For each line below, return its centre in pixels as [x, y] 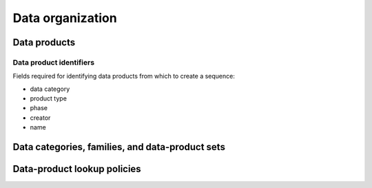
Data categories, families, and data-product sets [119, 147]
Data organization [65, 18]
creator [40, 118]
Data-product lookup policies [77, 169]
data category [50, 89]
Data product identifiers [54, 62]
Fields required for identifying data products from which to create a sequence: [124, 76]
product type [48, 98]
